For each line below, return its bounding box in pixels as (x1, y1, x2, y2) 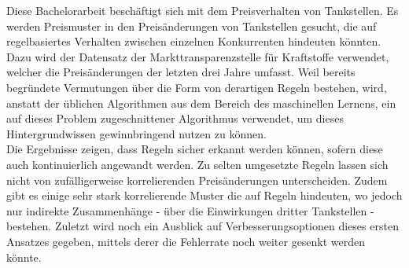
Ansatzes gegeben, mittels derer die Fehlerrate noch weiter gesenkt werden (6, 233, 366, 249)
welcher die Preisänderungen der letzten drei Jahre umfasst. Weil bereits (6, 64, 356, 80)
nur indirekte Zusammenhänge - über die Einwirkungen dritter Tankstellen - (6, 202, 374, 218)
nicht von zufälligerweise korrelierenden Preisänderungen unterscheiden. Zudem (6, 171, 388, 188)
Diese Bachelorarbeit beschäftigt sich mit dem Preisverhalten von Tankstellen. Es (6, 2, 399, 18)
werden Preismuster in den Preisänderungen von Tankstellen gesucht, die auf (6, 17, 377, 34)
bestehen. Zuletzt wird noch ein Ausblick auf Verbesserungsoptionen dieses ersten (6, 218, 399, 234)
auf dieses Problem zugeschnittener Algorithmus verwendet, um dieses (6, 110, 344, 127)
